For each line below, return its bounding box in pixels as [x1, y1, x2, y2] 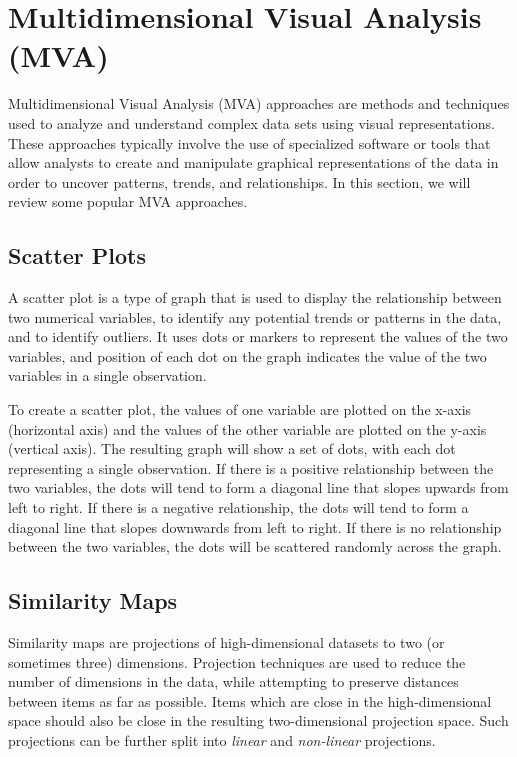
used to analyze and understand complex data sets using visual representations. [8, 112, 495, 133]
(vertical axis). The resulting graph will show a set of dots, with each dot [8, 438, 456, 459]
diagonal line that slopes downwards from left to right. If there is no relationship [8, 516, 502, 537]
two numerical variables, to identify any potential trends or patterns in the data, [8, 306, 502, 327]
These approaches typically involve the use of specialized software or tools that [8, 132, 491, 153]
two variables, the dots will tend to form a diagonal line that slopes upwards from [8, 477, 509, 498]
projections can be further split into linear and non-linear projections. [8, 729, 436, 750]
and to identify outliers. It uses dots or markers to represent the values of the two [8, 326, 508, 347]
